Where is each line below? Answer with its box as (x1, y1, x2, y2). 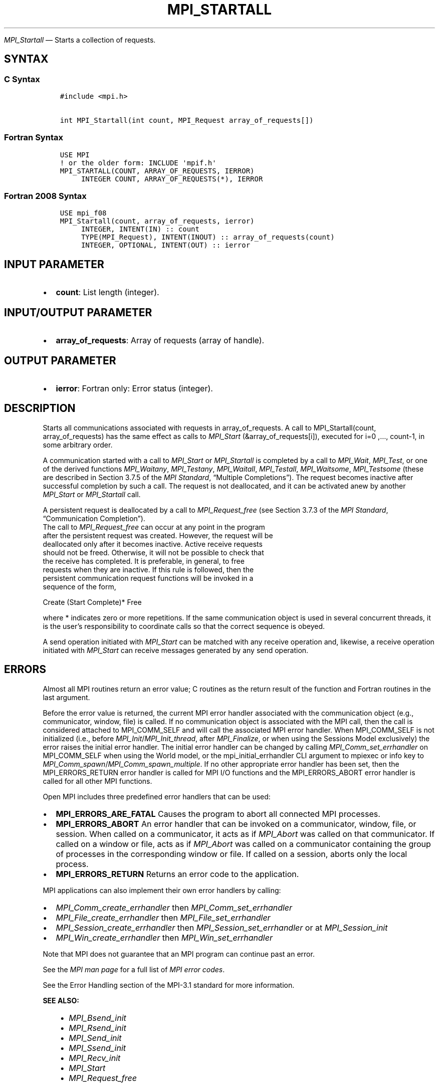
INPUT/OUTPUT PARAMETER (4, 306, 152, 319)
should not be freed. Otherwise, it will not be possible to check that (43, 548, 264, 557)
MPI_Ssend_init (69, 1042, 126, 1053)
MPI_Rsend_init (69, 1022, 126, 1033)
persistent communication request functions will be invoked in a (43, 573, 254, 582)
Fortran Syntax (4, 132, 63, 143)
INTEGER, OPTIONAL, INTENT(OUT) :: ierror (81, 241, 251, 250)
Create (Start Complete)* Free (43, 597, 142, 606)
